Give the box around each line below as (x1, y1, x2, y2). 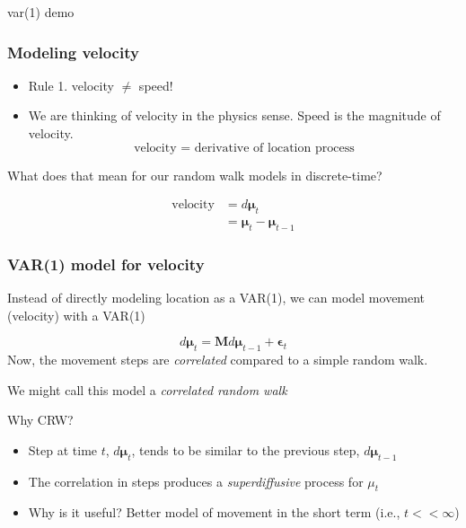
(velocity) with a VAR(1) (7, 305, 145, 324)
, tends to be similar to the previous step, (131, 440, 360, 459)
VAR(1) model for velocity (7, 252, 205, 275)
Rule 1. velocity (28, 75, 114, 94)
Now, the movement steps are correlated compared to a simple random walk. (7, 350, 428, 369)
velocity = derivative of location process (134, 141, 355, 154)
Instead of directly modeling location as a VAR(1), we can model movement (7, 288, 426, 307)
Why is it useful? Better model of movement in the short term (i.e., (28, 503, 400, 522)
